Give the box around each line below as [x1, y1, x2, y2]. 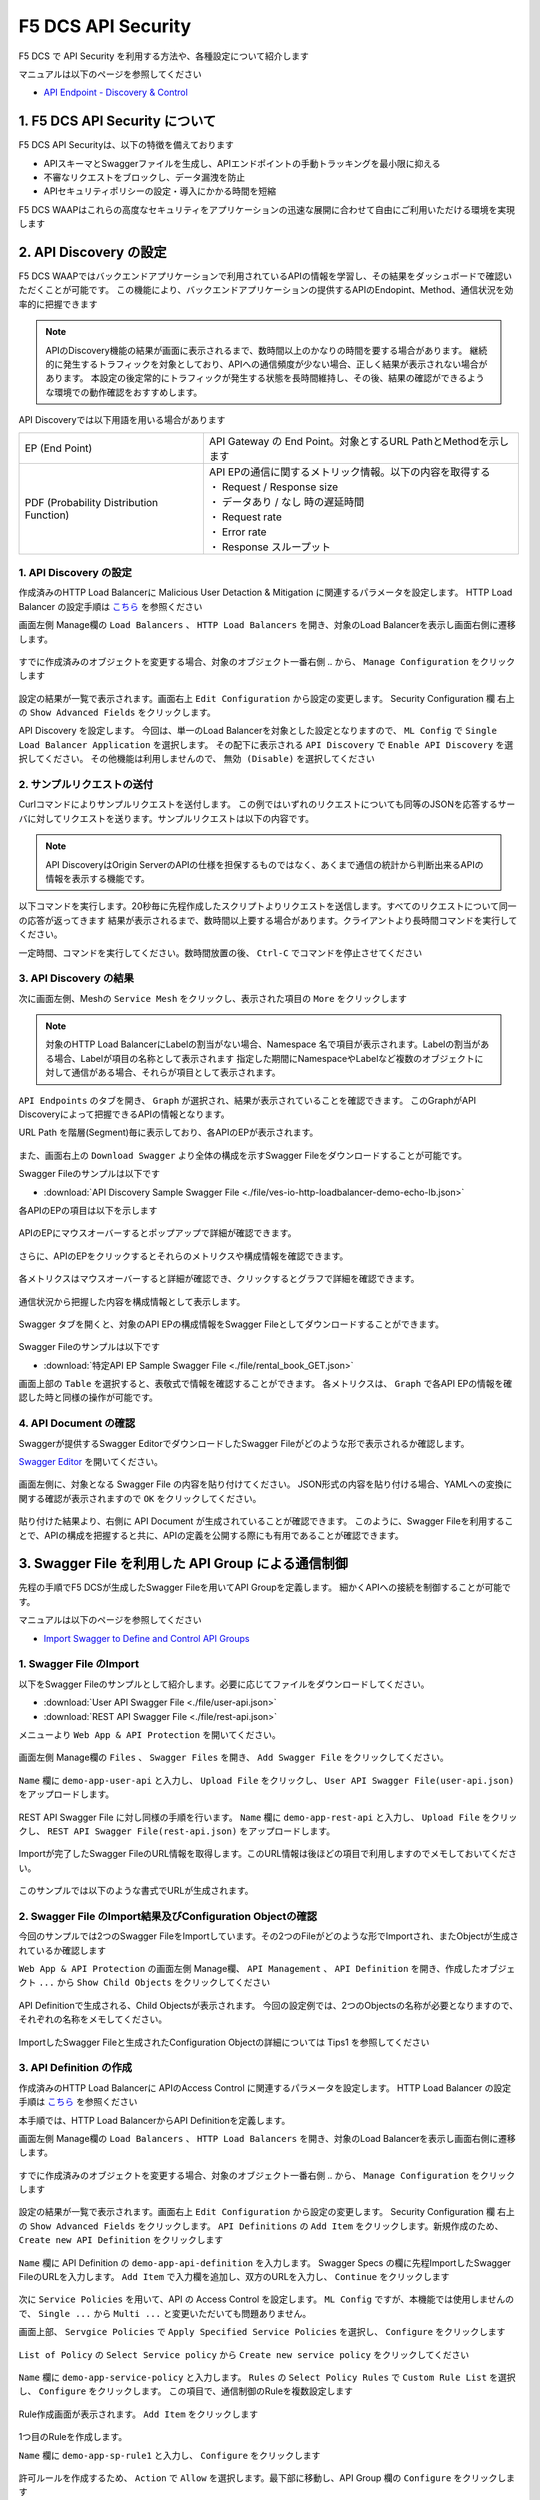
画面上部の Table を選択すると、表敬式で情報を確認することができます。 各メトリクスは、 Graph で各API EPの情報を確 [18, 1378, 513, 1390]
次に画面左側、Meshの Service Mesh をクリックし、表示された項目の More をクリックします [18, 992, 408, 1004]
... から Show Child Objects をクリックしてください [38, 1976, 270, 1989]
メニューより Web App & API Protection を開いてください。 [18, 1728, 282, 1740]
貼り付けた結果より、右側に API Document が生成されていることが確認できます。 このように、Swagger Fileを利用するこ [18, 1515, 514, 1527]
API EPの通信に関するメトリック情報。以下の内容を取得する [208, 465, 491, 479]
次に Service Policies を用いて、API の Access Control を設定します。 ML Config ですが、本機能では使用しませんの [18, 2293, 515, 2305]
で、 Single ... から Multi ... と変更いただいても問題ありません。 [18, 2307, 312, 2319]
